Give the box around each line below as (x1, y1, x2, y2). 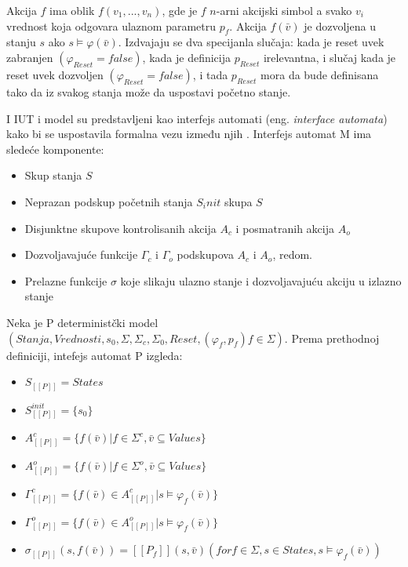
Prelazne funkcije (24, 272, 107, 289)
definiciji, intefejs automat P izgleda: (6, 347, 183, 363)
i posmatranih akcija (235, 220, 334, 236)
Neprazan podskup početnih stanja (24, 193, 193, 209)
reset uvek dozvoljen (6, 66, 104, 82)
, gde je (162, 2, 198, 18)
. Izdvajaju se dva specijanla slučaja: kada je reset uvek (118, 34, 384, 50)
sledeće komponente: (6, 140, 104, 157)
